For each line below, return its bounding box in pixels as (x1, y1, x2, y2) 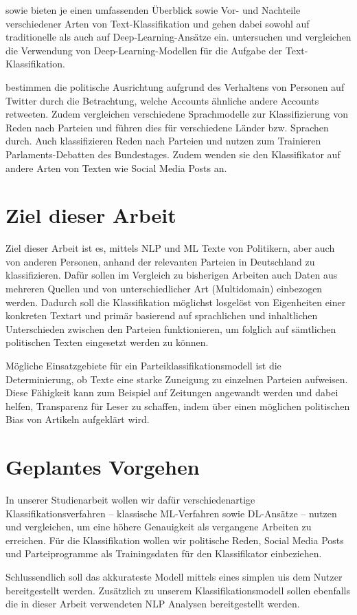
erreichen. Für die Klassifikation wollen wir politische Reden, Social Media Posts (5, 532, 344, 547)
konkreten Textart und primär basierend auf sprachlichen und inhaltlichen (5, 308, 318, 323)
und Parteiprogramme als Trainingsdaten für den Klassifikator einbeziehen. (5, 546, 322, 561)
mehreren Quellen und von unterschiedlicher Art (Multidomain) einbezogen (5, 281, 323, 296)
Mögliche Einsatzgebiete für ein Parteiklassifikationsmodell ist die (5, 358, 281, 372)
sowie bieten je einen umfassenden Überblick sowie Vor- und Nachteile (5, 3, 301, 17)
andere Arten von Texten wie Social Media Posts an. (5, 160, 227, 175)
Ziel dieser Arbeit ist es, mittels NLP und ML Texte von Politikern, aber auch (5, 241, 335, 255)
